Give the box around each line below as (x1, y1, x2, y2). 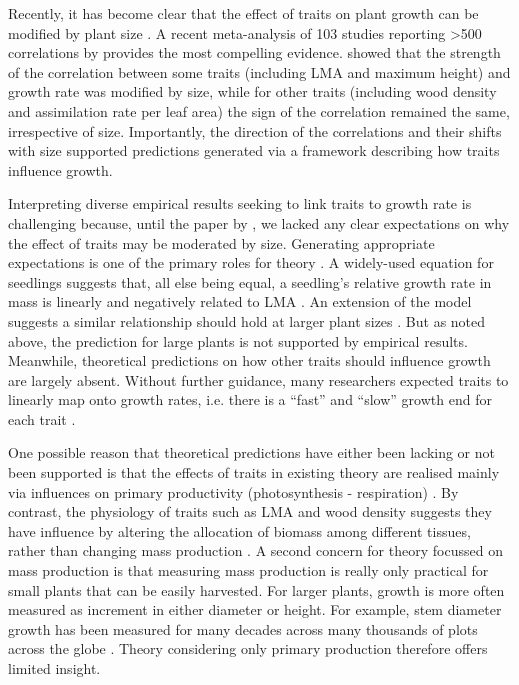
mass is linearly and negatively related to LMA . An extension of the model (8, 291, 472, 312)
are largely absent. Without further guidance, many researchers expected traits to (8, 369, 509, 390)
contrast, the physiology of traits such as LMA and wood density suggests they (8, 501, 492, 522)
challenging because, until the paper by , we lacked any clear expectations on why (8, 212, 510, 233)
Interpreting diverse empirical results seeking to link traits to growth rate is (8, 193, 472, 214)
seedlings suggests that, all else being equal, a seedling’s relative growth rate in (8, 271, 492, 292)
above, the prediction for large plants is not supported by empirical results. (8, 330, 468, 351)
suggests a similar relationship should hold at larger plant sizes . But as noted (8, 310, 486, 331)
